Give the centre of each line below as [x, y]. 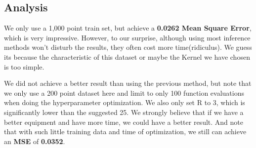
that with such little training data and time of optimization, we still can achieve [125, 131]
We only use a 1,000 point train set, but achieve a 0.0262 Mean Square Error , [128, 28]
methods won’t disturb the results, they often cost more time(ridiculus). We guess [128, 47]
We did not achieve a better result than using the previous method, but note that [128, 83]
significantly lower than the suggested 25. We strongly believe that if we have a [124, 112]
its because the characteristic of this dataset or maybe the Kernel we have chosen [127, 56]
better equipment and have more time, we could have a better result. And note [124, 122]
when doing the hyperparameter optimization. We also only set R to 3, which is [125, 102]
